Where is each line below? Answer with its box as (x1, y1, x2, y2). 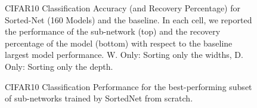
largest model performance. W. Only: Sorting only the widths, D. (5, 48, 243, 61)
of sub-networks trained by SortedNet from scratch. (5, 92, 193, 104)
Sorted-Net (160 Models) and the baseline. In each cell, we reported (5, 13, 252, 26)
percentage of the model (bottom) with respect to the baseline (5, 36, 233, 49)
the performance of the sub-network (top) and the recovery (5, 25, 221, 38)
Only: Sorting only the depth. (5, 60, 113, 72)
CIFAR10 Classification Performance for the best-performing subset (5, 80, 252, 92)
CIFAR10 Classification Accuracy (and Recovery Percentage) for (5, 2, 240, 14)
